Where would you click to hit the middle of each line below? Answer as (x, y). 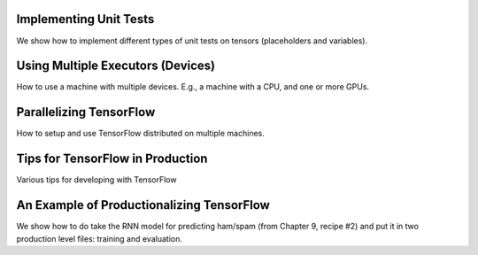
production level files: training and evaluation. (100, 238)
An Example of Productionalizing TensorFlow (143, 205)
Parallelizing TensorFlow (86, 112)
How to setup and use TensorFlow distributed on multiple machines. (141, 134)
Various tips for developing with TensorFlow (96, 180)
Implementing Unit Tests (85, 19)
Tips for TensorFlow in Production (112, 159)
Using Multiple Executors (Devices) (116, 66)
